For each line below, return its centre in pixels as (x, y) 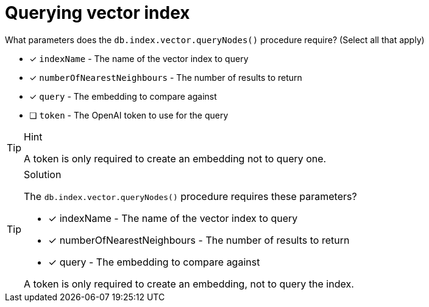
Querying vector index (97, 13)
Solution (43, 174)
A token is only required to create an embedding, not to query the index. (189, 284)
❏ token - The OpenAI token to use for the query (129, 115)
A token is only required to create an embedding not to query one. (175, 158)
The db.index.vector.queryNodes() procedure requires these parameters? (190, 196)
